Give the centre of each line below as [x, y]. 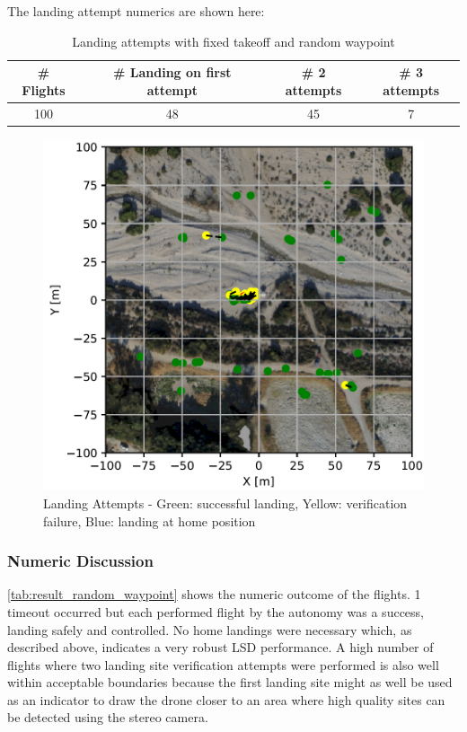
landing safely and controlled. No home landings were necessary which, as [210, 629]
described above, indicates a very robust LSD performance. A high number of [220, 647]
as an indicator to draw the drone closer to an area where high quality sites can [226, 699]
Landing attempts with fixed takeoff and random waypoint [233, 41]
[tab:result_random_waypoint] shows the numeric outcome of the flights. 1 [214, 594]
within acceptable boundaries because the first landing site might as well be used [230, 682]
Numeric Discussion [80, 561]
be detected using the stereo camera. [108, 717]
